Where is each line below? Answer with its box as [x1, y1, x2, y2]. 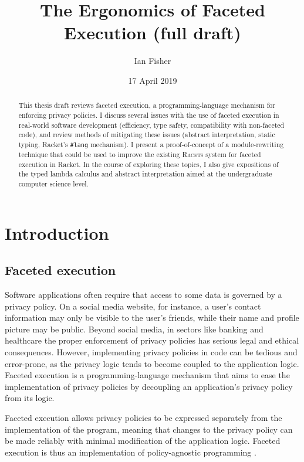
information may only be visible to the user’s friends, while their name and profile [5, 311, 299, 324]
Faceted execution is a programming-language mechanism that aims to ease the [5, 369, 290, 381]
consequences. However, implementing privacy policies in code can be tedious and [5, 346, 298, 358]
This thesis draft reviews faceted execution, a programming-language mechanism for [18, 100, 275, 110]
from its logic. [5, 392, 55, 404]
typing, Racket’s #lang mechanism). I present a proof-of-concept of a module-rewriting [18, 139, 284, 149]
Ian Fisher [134, 55, 171, 67]
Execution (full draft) [64, 21, 241, 45]
